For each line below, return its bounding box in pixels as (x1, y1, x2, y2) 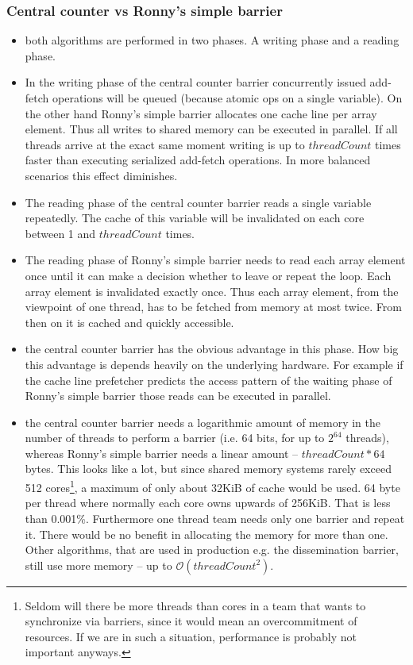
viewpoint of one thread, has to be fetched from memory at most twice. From (25, 298, 402, 315)
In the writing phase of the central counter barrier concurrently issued (25, 74, 366, 90)
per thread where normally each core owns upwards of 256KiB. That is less (25, 494, 391, 511)
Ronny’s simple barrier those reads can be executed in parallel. (25, 387, 331, 404)
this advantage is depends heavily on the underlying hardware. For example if (25, 356, 403, 372)
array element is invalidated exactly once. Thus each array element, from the (25, 283, 399, 299)
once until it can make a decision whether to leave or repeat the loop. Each (25, 267, 392, 283)
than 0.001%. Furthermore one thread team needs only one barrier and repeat (25, 509, 405, 526)
